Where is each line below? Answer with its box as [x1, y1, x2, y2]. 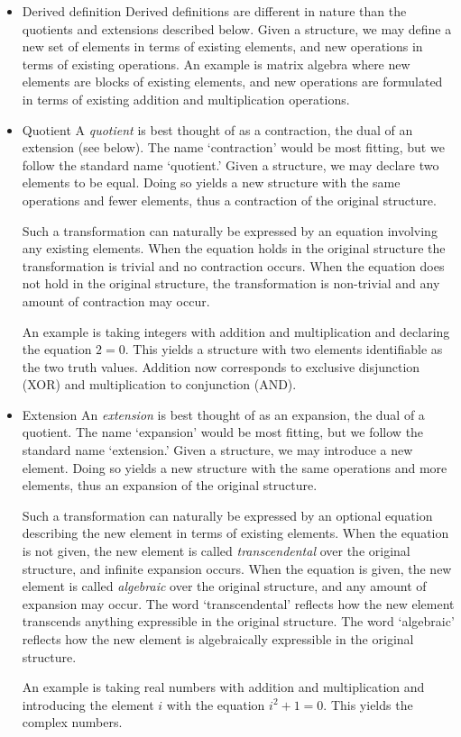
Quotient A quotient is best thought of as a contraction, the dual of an [22, 120, 413, 139]
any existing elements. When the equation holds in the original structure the [22, 239, 446, 258]
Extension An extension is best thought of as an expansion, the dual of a [22, 405, 425, 423]
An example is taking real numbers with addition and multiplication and [22, 678, 425, 696]
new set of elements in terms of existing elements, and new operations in [22, 37, 423, 56]
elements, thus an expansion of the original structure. [22, 476, 318, 495]
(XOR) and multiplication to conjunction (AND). [22, 375, 297, 394]
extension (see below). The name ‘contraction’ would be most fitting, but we [22, 138, 445, 157]
